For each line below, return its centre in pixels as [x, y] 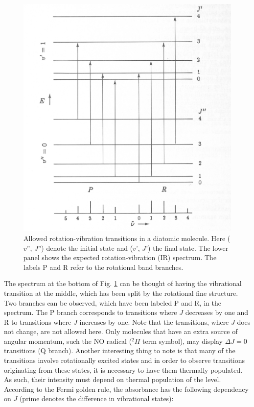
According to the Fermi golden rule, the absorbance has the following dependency [126, 389]
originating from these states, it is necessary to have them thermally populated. [123, 370]
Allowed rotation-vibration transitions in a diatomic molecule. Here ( [127, 238]
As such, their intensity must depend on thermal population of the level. [113, 379]
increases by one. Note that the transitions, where [154, 322]
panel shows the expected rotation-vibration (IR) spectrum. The [120, 257]
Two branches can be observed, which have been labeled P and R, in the [113, 302]
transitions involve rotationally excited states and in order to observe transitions [124, 360]
